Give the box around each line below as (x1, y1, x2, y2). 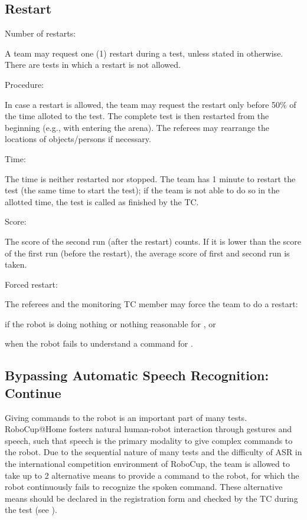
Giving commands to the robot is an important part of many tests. (5, 411, 247, 423)
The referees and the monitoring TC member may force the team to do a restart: (5, 298, 298, 310)
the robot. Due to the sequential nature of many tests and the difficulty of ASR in (5, 446, 302, 458)
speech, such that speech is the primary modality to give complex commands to (5, 434, 293, 446)
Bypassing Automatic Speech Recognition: (5, 366, 269, 384)
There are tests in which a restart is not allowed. (5, 58, 181, 71)
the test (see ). (5, 503, 57, 516)
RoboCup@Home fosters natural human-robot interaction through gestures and (5, 423, 292, 435)
